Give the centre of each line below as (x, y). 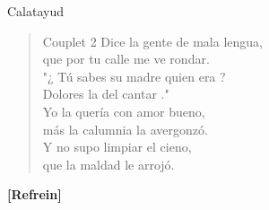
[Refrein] (35, 194)
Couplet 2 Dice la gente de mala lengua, (152, 41)
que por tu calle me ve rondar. (126, 59)
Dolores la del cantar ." (106, 94)
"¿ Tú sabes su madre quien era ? (134, 76)
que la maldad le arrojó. (108, 164)
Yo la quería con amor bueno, (124, 111)
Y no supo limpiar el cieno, (117, 147)
